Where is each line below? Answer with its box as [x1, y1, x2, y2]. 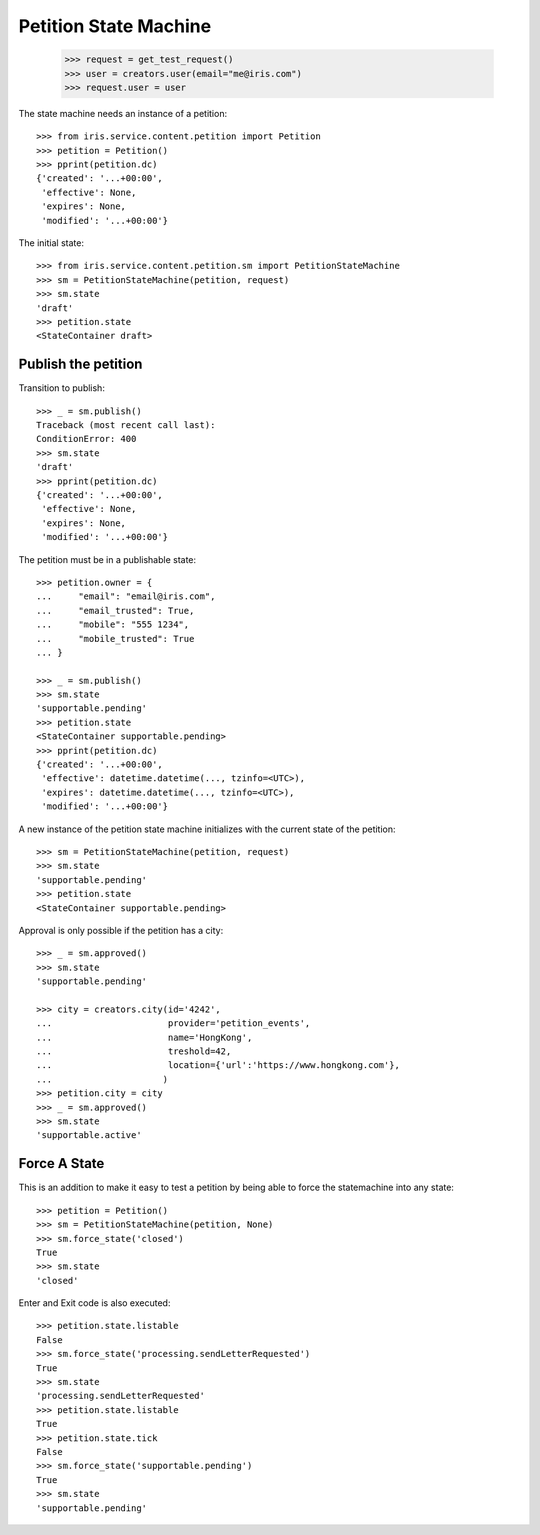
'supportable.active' [36, 1130, 142, 1141]
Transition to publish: [18, 382, 105, 394]
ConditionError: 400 [36, 433, 137, 445]
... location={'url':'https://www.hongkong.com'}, [36, 1060, 400, 1071]
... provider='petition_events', [36, 1018, 311, 1029]
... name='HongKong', [36, 1031, 253, 1043]
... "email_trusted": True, [36, 605, 195, 616]
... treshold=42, [36, 1046, 232, 1057]
